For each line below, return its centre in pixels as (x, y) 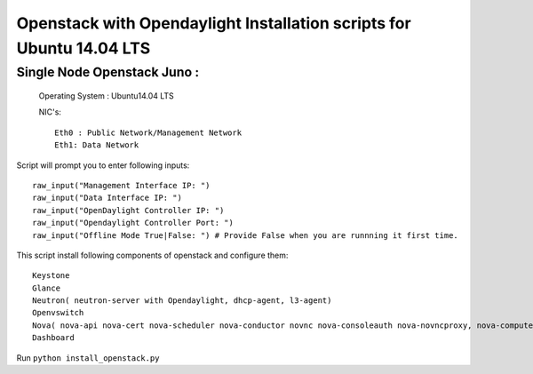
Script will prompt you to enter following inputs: (103, 165)
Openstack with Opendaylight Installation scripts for (214, 23)
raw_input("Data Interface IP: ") (107, 198)
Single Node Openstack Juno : (108, 72)
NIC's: (50, 112)
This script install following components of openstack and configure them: (152, 255)
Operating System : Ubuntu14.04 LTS (107, 96)
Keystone (51, 276)
